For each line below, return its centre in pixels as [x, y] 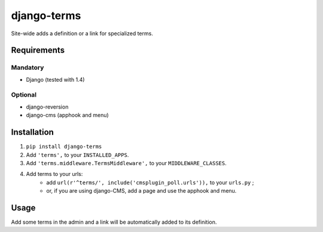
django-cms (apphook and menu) [67, 115]
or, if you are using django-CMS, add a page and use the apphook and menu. [141, 191]
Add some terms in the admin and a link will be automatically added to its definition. [114, 222]
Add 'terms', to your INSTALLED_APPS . [77, 154]
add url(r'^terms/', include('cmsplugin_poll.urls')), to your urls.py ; [150, 182]
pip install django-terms [64, 147]
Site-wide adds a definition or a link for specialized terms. [82, 33]
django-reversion [47, 107]
